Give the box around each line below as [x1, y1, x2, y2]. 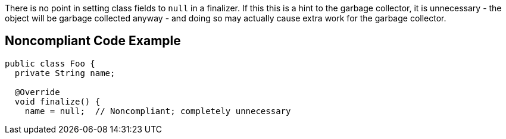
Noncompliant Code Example [5, 33, 181, 49]
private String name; [14, 68, 115, 78]
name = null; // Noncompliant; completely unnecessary [24, 106, 291, 116]
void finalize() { [14, 96, 101, 106]
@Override [14, 87, 60, 97]
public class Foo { [5, 58, 95, 68]
